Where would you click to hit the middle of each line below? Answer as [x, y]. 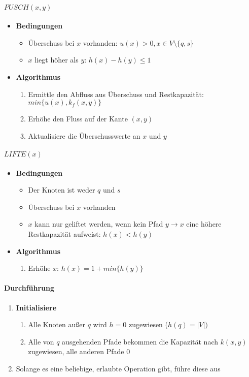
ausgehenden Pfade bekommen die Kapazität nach [140, 341]
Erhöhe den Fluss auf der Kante [78, 119]
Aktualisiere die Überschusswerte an [84, 135]
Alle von [41, 341]
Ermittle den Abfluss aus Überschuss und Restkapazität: [116, 94]
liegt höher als [57, 60]
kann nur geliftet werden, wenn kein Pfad [99, 224]
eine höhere [204, 224]
